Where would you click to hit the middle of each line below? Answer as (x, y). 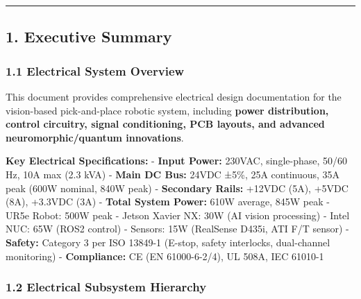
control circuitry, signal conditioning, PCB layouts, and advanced (165, 124)
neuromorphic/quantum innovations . (95, 137)
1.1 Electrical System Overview (95, 70)
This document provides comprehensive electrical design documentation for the (174, 96)
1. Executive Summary (89, 36)
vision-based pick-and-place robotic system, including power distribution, (167, 110)
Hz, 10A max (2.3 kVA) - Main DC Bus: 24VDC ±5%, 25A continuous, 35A (173, 174)
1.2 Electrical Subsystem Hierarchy (106, 287)
